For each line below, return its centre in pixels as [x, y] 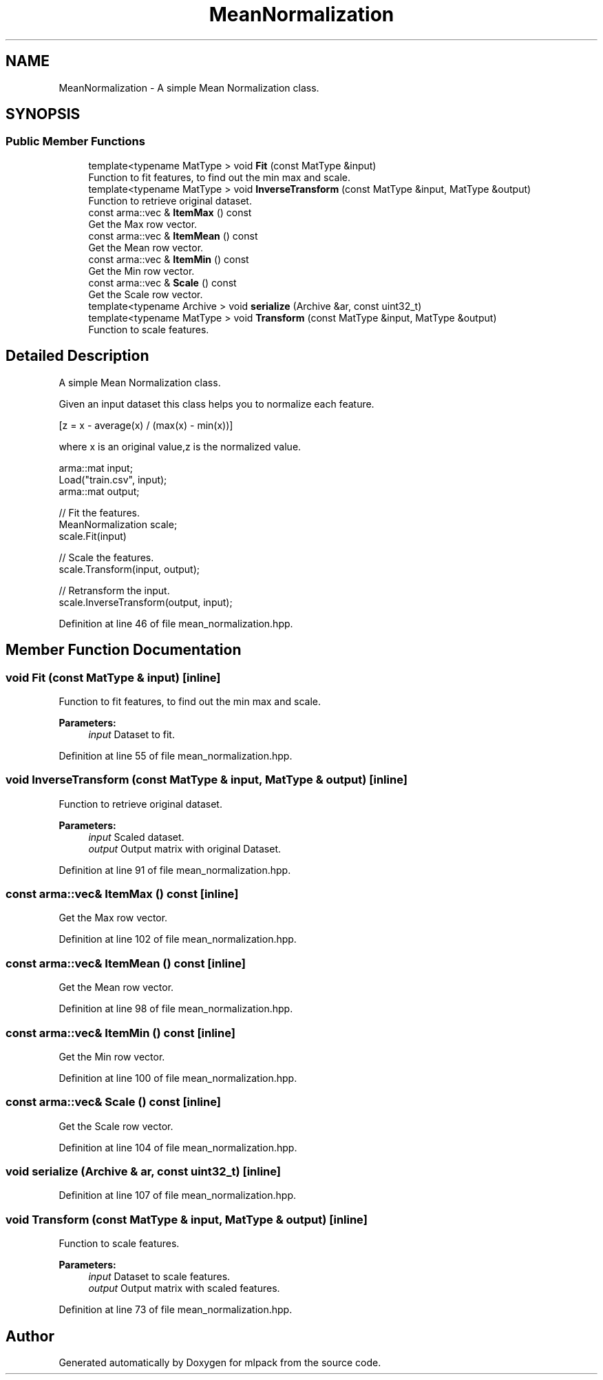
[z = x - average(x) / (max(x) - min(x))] [146, 425]
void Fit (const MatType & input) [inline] [113, 677]
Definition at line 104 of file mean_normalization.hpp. [178, 1147]
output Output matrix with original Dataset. [185, 848]
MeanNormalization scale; [118, 524]
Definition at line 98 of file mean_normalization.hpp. [176, 1009]
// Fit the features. [99, 512]
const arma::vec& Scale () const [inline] [113, 1102]
